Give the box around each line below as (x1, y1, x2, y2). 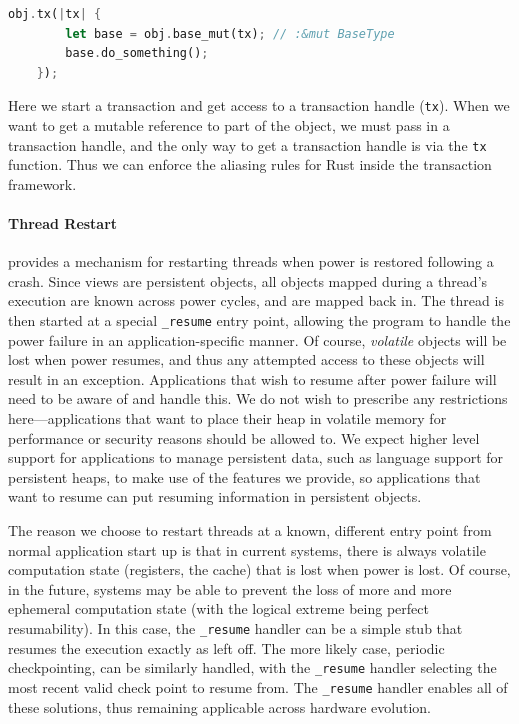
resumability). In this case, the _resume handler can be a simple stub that (8, 618, 463, 639)
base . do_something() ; (65, 46, 209, 61)
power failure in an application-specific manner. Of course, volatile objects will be (8, 329, 507, 350)
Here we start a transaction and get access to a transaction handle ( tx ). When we (8, 95, 510, 116)
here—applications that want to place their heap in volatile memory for (8, 408, 447, 429)
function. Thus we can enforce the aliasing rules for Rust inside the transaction (8, 154, 492, 175)
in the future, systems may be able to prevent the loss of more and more (8, 578, 452, 599)
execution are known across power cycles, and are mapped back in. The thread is (8, 290, 504, 311)
